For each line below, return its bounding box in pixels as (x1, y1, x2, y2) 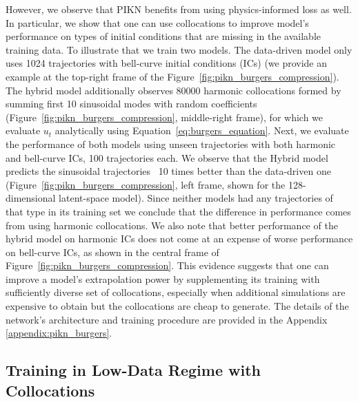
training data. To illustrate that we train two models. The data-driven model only (6, 42, 352, 56)
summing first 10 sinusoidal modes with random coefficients (6, 96, 257, 111)
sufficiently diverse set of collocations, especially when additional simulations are (6, 285, 346, 299)
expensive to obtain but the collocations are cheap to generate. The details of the (6, 299, 349, 313)
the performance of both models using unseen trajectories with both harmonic (6, 136, 336, 151)
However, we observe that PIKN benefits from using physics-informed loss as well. (6, 2, 352, 16)
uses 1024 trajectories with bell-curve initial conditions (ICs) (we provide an (6, 56, 328, 70)
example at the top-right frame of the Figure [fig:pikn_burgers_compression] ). (6, 69, 339, 83)
